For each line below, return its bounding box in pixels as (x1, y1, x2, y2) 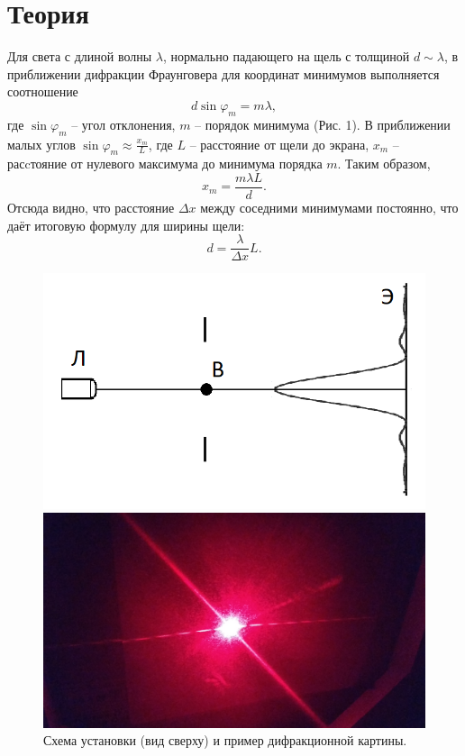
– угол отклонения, (71, 114, 176, 133)
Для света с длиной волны (7, 47, 152, 66)
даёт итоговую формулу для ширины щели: (7, 215, 245, 234)
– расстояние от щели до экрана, (189, 134, 369, 153)
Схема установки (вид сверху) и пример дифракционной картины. (43, 731, 407, 750)
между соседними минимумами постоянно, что (200, 197, 459, 216)
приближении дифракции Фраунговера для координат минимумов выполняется (7, 64, 440, 83)
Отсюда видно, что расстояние (7, 197, 175, 216)
